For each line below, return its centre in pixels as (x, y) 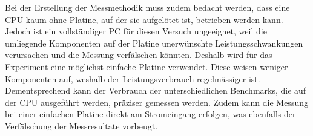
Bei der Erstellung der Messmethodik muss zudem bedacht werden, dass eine (147, 7)
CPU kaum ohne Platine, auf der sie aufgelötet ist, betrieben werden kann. (144, 19)
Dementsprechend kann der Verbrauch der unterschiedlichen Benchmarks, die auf (156, 90)
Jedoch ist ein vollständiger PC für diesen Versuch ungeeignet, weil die (136, 31)
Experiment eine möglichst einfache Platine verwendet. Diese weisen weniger (147, 66)
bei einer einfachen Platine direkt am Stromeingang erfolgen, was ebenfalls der (150, 114)
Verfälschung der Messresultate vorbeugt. (81, 125)
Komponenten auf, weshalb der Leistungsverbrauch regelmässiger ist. (133, 78)
